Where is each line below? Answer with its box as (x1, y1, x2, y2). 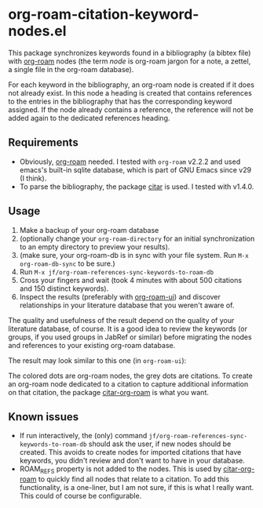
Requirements (8, 136, 79, 150)
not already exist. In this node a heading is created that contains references (8, 88, 253, 97)
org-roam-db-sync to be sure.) (19, 259, 115, 268)
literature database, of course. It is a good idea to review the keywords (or (8, 324, 247, 333)
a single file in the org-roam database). (8, 64, 134, 74)
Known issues (8, 410, 79, 423)
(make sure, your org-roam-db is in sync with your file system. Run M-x (19, 250, 249, 259)
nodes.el (8, 22, 67, 40)
